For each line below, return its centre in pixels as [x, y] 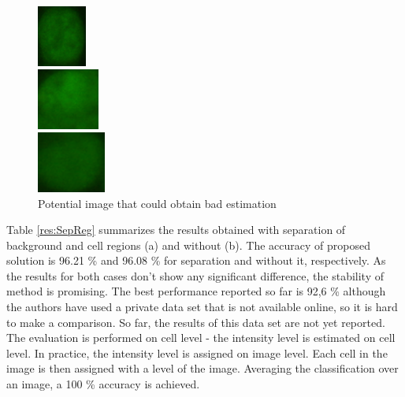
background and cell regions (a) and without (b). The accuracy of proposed [188, 245]
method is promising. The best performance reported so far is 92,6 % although [196, 291]
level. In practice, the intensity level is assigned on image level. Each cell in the [197, 352]
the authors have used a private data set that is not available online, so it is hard [202, 307]
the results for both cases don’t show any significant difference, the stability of [195, 275]
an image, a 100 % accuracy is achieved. [103, 384]
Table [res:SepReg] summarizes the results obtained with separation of [176, 230]
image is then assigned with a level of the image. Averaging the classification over [202, 368]
